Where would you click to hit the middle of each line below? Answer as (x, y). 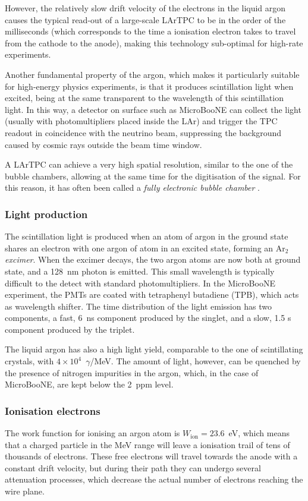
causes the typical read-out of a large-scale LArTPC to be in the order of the (145, 19)
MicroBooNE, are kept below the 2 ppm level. (89, 384)
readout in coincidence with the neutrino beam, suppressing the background (143, 132)
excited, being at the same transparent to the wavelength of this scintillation (144, 98)
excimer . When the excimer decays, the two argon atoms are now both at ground (153, 259)
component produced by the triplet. (70, 329)
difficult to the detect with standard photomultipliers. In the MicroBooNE (140, 283)
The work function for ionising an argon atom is (92, 433)
